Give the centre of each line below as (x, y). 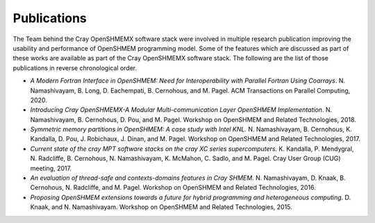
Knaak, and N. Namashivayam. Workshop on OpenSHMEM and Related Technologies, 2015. (161, 207)
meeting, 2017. (51, 168)
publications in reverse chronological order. (75, 68)
